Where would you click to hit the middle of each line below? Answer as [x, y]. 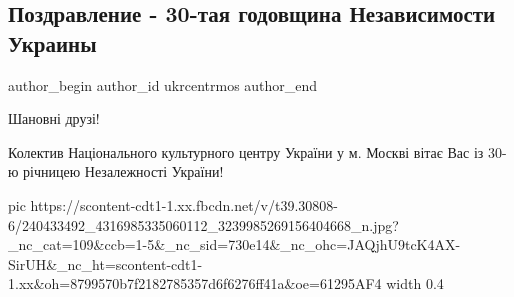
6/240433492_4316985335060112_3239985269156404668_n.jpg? [203, 224]
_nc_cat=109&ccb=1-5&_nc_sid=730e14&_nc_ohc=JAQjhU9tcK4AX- [234, 244]
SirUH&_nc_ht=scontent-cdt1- [105, 263]
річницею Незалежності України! [123, 171]
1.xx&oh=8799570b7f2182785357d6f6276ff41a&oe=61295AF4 [195, 283]
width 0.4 [415, 283]
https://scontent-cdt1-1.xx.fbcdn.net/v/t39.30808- [184, 204]
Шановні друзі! [54, 118]
